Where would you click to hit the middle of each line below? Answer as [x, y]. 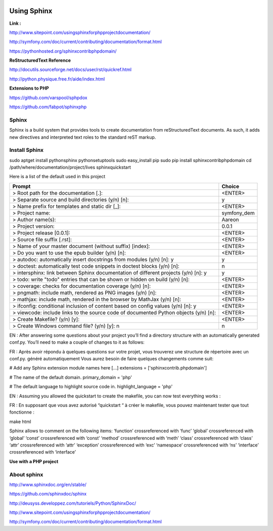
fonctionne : [22, 412]
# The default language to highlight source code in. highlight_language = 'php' [91, 387]
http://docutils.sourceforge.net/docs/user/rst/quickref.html [70, 70]
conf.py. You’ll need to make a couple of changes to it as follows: [77, 342]
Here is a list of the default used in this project [57, 177]
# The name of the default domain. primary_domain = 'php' [71, 377]
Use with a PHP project [34, 461]
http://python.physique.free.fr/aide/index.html [57, 79]
